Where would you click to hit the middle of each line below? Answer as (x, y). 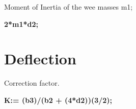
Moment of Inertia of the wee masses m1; (69, 7)
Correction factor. (32, 83)
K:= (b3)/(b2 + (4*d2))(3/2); (58, 100)
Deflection (40, 59)
